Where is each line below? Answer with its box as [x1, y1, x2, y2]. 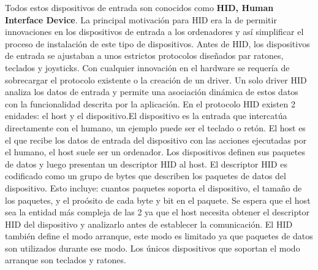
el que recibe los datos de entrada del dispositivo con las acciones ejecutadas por [5, 133, 307, 146]
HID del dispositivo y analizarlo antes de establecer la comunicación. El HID [5, 217, 293, 230]
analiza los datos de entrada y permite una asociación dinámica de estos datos [5, 85, 298, 98]
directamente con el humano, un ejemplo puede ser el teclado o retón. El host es [5, 121, 306, 134]
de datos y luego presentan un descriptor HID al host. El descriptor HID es [5, 157, 287, 170]
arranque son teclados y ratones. [5, 253, 126, 266]
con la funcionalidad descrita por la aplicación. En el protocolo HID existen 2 [5, 97, 295, 110]
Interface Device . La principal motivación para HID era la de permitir [5, 13, 277, 26]
